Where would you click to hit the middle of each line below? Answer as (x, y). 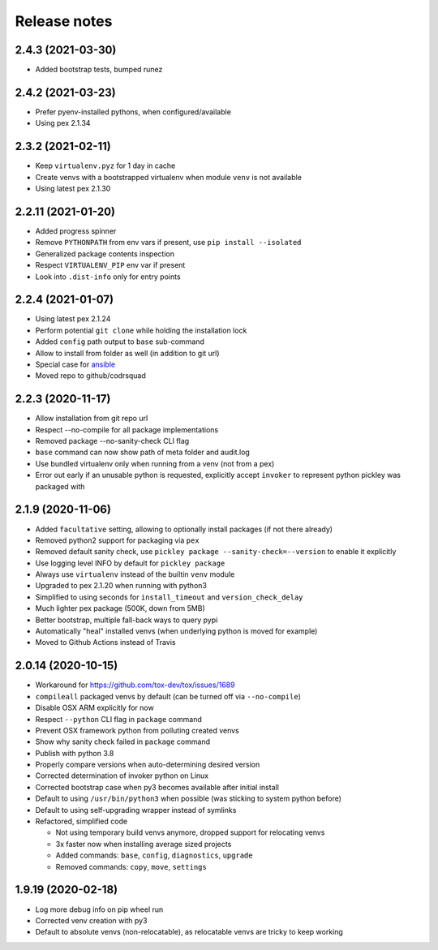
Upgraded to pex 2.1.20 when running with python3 (121, 586)
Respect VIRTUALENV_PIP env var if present (110, 265)
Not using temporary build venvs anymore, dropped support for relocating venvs (190, 832)
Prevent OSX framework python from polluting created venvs (137, 730)
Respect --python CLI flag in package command (118, 719)
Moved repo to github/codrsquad (90, 376)
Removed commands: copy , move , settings (131, 866)
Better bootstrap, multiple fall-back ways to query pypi (127, 620)
